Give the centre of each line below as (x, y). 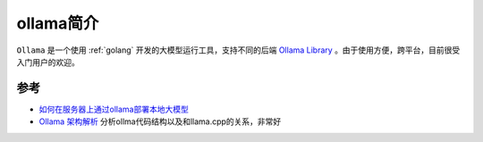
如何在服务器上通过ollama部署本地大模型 (114, 109)
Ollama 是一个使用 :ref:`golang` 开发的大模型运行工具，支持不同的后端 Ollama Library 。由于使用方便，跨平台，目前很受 (238, 50)
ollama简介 (58, 23)
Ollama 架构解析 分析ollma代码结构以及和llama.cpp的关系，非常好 (160, 121)
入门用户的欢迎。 (48, 62)
